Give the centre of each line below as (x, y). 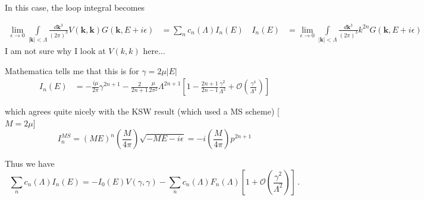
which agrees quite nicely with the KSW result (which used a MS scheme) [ (142, 111)
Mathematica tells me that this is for (72, 70)
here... (154, 51)
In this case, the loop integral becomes (75, 7)
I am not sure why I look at (55, 51)
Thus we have (30, 164)
